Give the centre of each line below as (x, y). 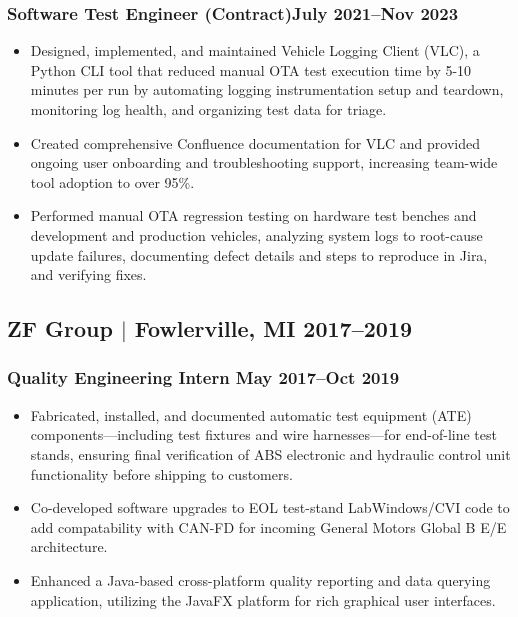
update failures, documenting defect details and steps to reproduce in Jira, (259, 254)
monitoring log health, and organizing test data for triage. (208, 109)
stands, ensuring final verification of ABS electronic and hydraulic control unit (270, 453)
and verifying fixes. (88, 274)
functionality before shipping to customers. (161, 473)
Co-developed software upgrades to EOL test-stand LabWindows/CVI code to (270, 507)
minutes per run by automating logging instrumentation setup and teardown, (267, 89)
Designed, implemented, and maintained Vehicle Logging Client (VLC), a (255, 50)
